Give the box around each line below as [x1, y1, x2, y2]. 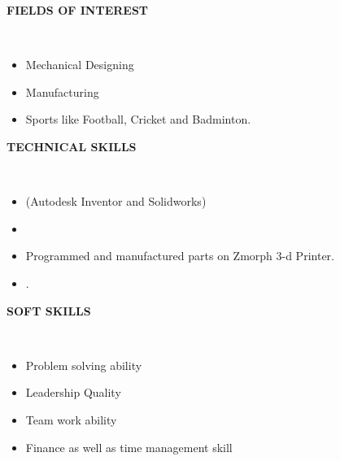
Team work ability [25, 411, 117, 428]
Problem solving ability [25, 356, 142, 373]
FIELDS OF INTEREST [7, 2, 149, 18]
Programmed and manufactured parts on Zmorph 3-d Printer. [25, 247, 334, 264]
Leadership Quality [25, 384, 121, 401]
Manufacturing [25, 83, 99, 100]
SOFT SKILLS [7, 302, 91, 319]
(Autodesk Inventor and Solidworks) [25, 193, 207, 210]
